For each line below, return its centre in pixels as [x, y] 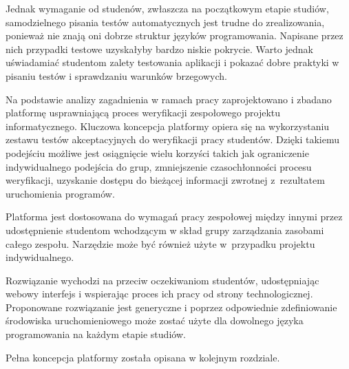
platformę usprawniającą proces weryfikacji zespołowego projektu [143, 113]
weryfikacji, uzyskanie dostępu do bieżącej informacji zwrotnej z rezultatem [165, 180]
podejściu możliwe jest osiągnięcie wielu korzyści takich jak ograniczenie [157, 152]
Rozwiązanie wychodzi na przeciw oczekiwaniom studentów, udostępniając [162, 280]
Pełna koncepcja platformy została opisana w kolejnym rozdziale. [143, 357]
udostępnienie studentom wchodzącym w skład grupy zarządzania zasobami [165, 230]
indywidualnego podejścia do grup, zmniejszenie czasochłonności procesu [159, 166]
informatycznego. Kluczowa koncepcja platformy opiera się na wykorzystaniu [168, 126]
